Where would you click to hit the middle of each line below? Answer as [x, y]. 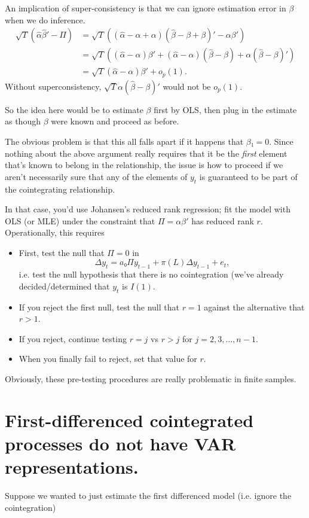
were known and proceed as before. [115, 121]
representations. [72, 467]
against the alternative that [254, 307]
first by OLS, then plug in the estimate [225, 109]
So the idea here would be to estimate [74, 109]
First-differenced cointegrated [129, 420]
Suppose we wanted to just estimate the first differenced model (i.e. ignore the [148, 496]
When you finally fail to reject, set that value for [108, 359]
